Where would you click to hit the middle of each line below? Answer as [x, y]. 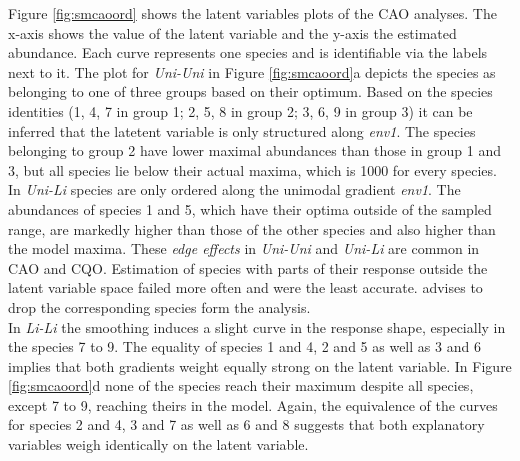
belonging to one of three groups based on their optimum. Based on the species [250, 91]
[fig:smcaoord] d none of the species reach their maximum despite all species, [241, 385]
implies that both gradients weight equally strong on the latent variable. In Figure [260, 365]
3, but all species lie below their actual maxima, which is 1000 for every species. [252, 169]
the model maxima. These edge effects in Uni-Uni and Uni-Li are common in [244, 248]
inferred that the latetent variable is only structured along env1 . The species [242, 130]
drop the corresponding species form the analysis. [159, 306]
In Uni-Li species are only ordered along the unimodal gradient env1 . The [234, 189]
